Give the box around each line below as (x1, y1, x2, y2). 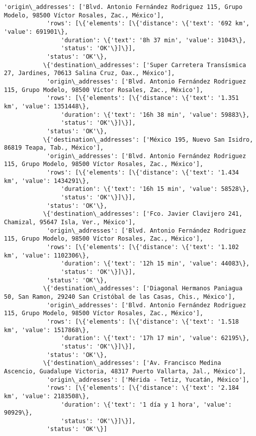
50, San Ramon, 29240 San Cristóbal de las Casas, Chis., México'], (4, 293, 236, 300)
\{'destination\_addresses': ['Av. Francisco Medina (43, 359, 221, 367)
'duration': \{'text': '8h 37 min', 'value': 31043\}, (61, 36, 246, 44)
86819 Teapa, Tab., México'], (4, 144, 104, 152)
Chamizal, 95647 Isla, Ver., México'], (4, 219, 136, 226)
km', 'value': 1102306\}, (4, 252, 89, 259)
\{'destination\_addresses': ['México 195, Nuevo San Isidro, (43, 136, 254, 143)
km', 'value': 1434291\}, (4, 177, 89, 184)
